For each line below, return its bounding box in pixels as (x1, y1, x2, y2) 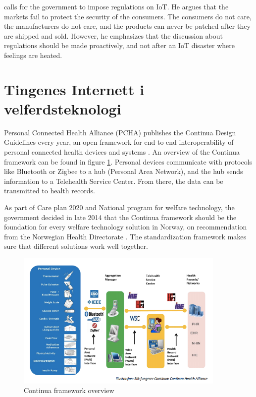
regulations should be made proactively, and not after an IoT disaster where (4, 40, 235, 51)
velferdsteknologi (4, 98, 121, 118)
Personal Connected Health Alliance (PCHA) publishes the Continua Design (4, 127, 236, 137)
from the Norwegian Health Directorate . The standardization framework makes (4, 231, 247, 241)
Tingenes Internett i (4, 79, 145, 99)
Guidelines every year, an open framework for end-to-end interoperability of (4, 137, 234, 147)
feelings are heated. (4, 50, 62, 60)
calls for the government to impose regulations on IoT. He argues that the (4, 1, 229, 11)
